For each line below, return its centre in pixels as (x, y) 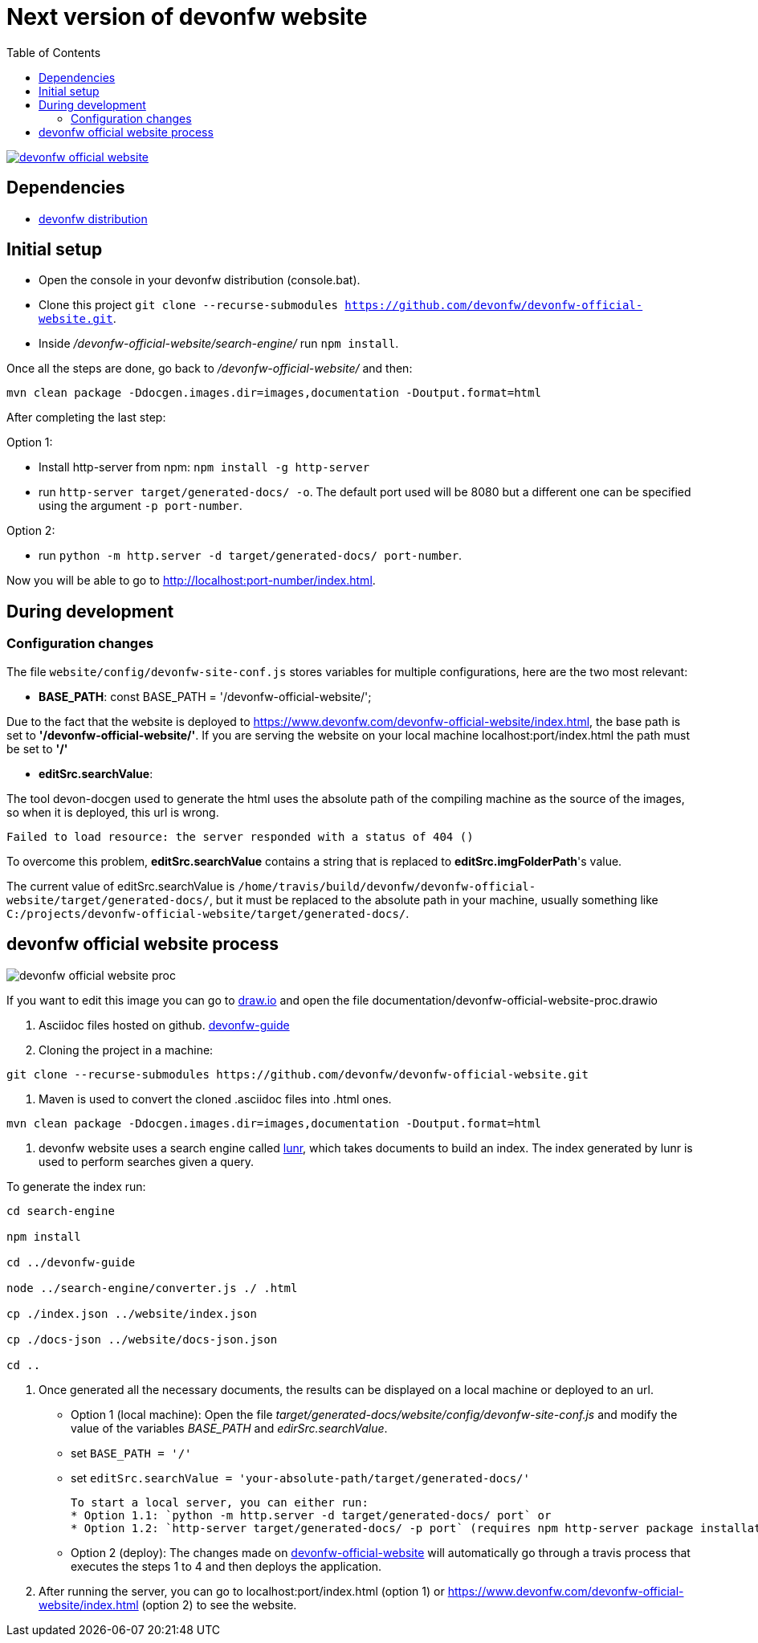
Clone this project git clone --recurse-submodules (188, 305)
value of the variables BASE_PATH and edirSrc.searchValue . (229, 1428)
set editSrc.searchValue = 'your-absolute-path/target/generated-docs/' (300, 1478)
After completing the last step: (86, 418)
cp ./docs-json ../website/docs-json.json (142, 1339)
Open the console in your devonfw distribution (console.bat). (200, 280)
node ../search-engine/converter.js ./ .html (152, 1288)
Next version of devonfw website (187, 17)
